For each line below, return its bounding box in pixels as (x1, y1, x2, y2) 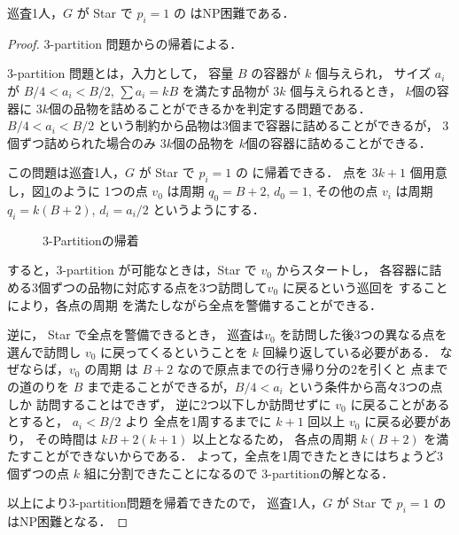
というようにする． (152, 199, 265, 218)
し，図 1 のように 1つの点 (7, 182, 148, 200)
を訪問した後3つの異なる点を (279, 325, 447, 344)
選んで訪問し (7, 342, 82, 361)
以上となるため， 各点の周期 (191, 429, 357, 447)
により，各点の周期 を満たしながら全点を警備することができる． (7, 295, 383, 314)
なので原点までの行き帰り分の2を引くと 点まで (176, 360, 448, 378)
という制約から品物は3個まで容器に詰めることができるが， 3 (97, 116, 449, 135)
